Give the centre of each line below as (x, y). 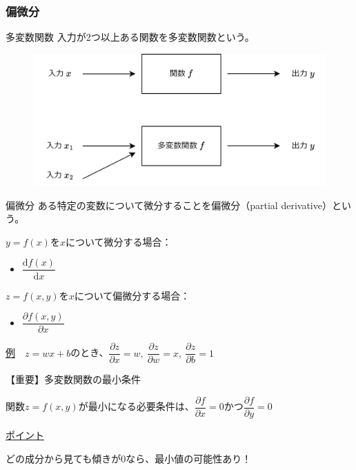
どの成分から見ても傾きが (63, 458)
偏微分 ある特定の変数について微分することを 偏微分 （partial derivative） (169, 205)
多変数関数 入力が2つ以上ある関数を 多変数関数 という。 (130, 37)
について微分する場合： (118, 241)
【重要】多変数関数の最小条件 (73, 379)
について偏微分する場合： (132, 295)
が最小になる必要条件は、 (136, 406)
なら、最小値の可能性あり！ (189, 458)
